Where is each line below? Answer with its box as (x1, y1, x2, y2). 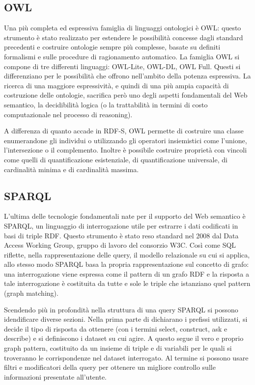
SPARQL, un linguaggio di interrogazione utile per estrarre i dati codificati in (4, 220, 238, 231)
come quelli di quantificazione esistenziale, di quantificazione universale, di (4, 154, 227, 164)
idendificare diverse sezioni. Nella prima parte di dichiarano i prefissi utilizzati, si (4, 314, 248, 324)
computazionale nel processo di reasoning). (4, 109, 133, 119)
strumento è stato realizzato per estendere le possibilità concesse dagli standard (4, 32, 243, 42)
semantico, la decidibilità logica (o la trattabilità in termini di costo (4, 99, 208, 109)
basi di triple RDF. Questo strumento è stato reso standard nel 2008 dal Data (4, 230, 239, 240)
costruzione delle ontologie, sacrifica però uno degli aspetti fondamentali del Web (4, 90, 248, 100)
